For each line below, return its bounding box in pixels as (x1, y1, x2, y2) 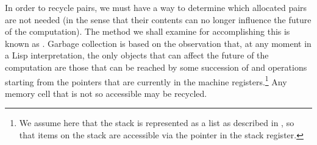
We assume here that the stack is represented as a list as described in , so (19, 116, 294, 129)
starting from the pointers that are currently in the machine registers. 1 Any (5, 73, 287, 88)
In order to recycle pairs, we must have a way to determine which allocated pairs (5, 1, 307, 13)
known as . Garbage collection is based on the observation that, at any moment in (5, 37, 312, 49)
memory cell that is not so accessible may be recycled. (5, 87, 207, 99)
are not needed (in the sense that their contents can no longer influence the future (5, 13, 312, 26)
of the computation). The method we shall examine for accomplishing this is (5, 25, 290, 38)
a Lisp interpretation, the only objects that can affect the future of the (5, 49, 269, 62)
